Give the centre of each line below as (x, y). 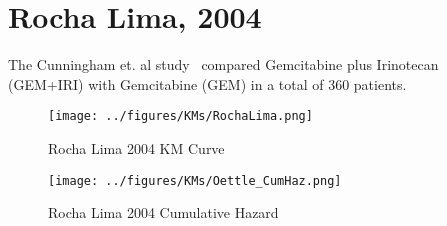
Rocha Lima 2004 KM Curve (136, 147)
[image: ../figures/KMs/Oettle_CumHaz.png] (195, 180)
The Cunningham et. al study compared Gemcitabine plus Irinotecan (223, 64)
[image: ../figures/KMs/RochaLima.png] (180, 116)
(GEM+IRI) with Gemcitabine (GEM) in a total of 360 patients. (207, 83)
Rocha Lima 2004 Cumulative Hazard (163, 212)
